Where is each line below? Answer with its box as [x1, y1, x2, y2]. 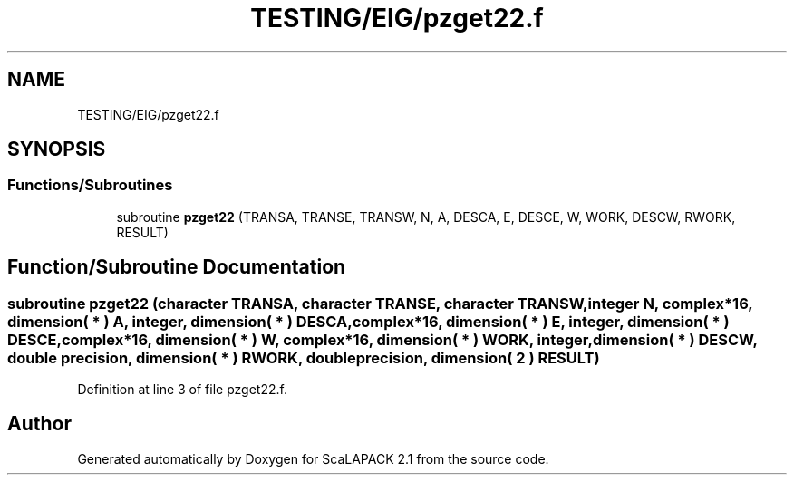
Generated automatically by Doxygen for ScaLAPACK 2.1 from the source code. [77, 450, 549, 467]
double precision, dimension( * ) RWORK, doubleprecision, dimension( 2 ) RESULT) [7, 348, 600, 367]
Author [7, 412, 72, 436]
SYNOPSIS [7, 138, 106, 161]
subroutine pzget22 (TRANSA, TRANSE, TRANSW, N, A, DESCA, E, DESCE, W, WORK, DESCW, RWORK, [116, 208, 736, 225]
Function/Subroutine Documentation [7, 255, 346, 279]
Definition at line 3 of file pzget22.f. [77, 381, 287, 398]
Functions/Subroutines [7, 176, 173, 195]
